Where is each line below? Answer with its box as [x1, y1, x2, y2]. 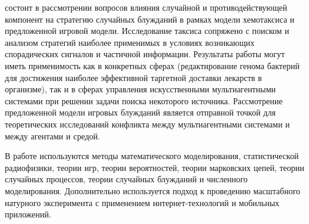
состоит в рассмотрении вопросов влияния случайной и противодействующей [5, 1, 287, 13]
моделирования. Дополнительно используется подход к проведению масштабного [5, 184, 301, 197]
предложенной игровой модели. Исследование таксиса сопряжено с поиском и [5, 24, 289, 37]
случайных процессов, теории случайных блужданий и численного [5, 173, 248, 185]
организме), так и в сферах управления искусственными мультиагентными [5, 83, 276, 95]
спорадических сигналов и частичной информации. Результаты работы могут [5, 48, 285, 60]
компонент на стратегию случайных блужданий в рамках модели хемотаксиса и [5, 13, 295, 25]
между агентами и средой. [5, 129, 100, 142]
